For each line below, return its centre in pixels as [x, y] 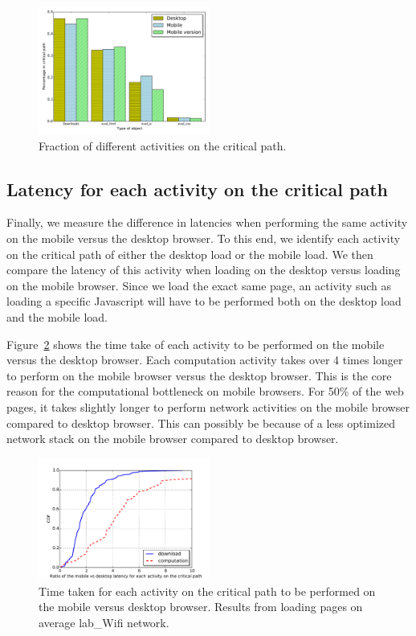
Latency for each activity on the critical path [198, 189]
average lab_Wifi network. [104, 622]
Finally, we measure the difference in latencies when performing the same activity [207, 222]
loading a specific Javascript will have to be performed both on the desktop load [204, 301]
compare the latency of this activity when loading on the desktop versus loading [204, 270]
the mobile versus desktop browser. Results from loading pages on [201, 607]
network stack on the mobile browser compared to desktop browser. [173, 439]
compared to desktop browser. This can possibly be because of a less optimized [201, 423]
